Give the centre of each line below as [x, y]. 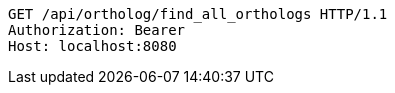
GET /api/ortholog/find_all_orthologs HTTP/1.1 [198, 14]
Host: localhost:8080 [92, 46]
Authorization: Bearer [97, 30]
